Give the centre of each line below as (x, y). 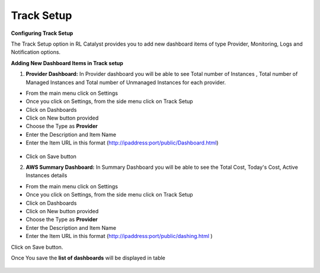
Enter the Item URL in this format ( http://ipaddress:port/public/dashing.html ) (119, 236)
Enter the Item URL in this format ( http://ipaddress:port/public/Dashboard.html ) (122, 143)
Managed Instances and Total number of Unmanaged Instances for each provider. (126, 82)
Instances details (47, 175)
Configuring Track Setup (42, 33)
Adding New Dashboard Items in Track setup (67, 63)
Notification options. (36, 52)
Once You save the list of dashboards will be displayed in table (88, 258)
